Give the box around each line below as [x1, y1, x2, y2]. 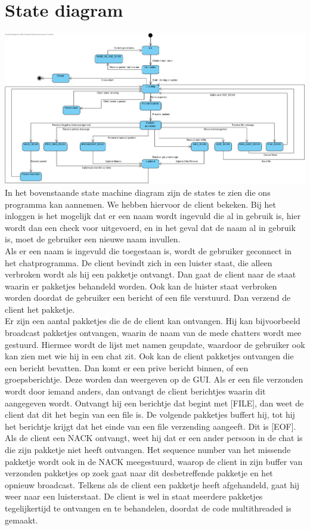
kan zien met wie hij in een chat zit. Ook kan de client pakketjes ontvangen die [5, 350, 294, 362]
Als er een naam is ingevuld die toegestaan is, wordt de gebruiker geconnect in [5, 244, 292, 257]
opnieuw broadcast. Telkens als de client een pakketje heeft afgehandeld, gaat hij [5, 478, 300, 491]
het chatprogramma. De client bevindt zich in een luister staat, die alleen [5, 256, 272, 269]
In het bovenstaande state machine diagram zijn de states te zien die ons [5, 186, 271, 198]
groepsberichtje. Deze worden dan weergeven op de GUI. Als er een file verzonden [5, 373, 303, 386]
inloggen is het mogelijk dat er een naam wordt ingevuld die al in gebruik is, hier [5, 209, 301, 222]
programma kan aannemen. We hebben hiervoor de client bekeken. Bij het [5, 198, 276, 210]
